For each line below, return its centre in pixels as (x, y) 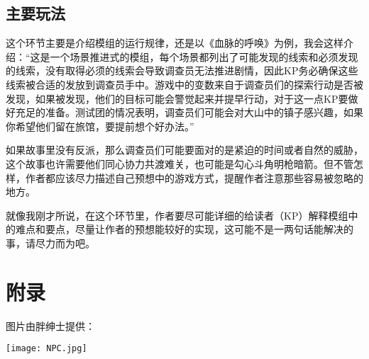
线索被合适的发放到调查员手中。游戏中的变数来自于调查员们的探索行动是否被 (184, 84)
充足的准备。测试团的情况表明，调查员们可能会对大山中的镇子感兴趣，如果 (189, 112)
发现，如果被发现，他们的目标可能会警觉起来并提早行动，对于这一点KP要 (177, 98)
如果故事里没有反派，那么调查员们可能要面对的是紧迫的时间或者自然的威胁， (184, 150)
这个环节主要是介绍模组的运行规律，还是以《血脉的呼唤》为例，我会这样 (175, 43)
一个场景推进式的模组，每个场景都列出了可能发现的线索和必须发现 (204, 56)
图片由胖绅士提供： (50, 325)
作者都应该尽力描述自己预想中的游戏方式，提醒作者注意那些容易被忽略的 (194, 177)
